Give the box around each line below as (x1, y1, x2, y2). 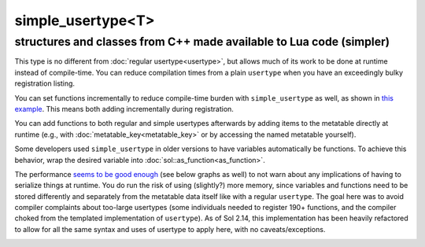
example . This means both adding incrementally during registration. (14, 104, 234, 113)
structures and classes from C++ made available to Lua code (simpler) (14, 35, 390, 49)
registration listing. (14, 79, 75, 88)
